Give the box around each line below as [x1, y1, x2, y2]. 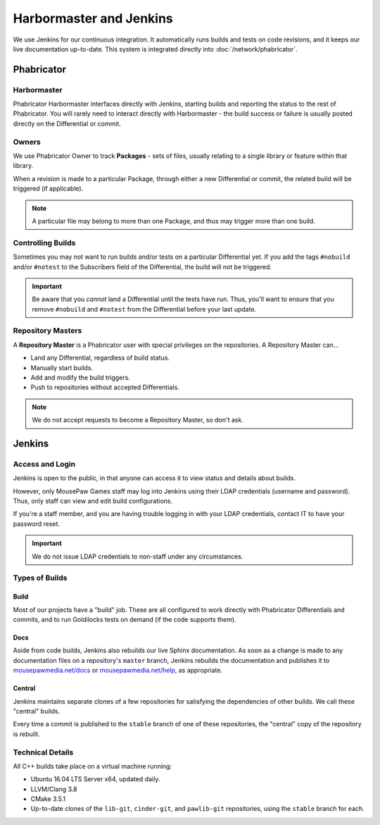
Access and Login [13, 459, 76, 469]
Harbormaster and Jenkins [13, 11, 174, 26]
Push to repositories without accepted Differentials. [30, 383, 179, 391]
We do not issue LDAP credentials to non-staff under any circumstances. [32, 552, 243, 561]
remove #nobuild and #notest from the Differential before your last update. [32, 305, 257, 313]
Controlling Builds [13, 238, 76, 248]
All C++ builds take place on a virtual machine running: [13, 762, 172, 770]
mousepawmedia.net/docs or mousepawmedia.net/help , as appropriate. [13, 666, 223, 675]
